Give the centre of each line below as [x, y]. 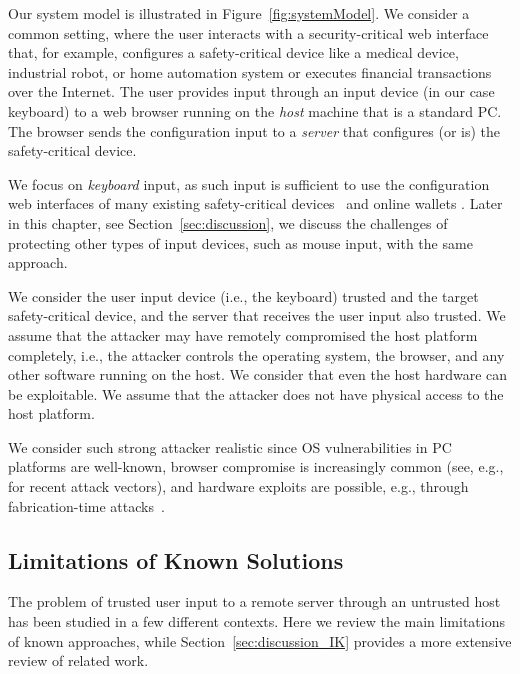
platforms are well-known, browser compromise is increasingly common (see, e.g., [256, 466]
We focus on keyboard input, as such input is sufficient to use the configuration [249, 183]
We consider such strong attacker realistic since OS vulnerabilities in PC [230, 446]
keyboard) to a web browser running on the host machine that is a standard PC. [255, 110]
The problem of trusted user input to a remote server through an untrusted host [254, 601]
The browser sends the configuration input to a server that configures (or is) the [254, 130]
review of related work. [78, 660]
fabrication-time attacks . [86, 505]
